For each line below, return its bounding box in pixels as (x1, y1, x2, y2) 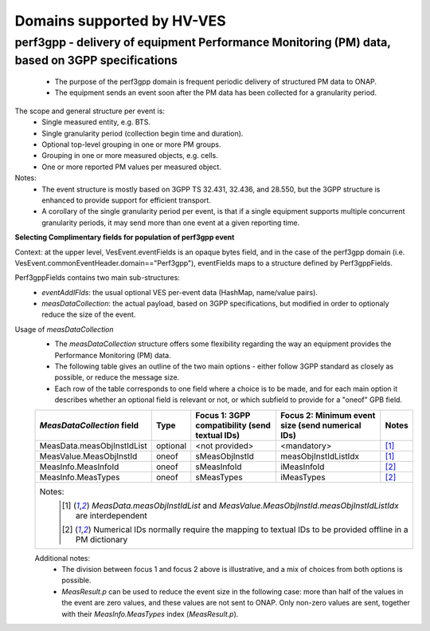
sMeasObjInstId (195, 451, 255, 462)
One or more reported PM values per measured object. (41, 162, 222, 172)
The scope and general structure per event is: (14, 106, 165, 116)
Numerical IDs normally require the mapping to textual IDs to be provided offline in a (92, 523, 409, 534)
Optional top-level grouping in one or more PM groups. (41, 140, 221, 149)
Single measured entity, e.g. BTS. (41, 117, 151, 127)
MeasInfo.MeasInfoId (39, 461, 119, 472)
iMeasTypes (279, 471, 326, 483)
